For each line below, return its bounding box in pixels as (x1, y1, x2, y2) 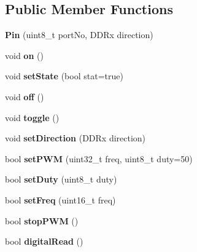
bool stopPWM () (5, 214, 79, 227)
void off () (5, 90, 44, 103)
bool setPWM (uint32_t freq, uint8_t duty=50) (5, 152, 193, 165)
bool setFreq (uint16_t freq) (5, 193, 116, 206)
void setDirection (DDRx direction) (5, 132, 146, 144)
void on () (5, 49, 44, 61)
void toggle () (5, 111, 60, 124)
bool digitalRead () (5, 235, 83, 248)
